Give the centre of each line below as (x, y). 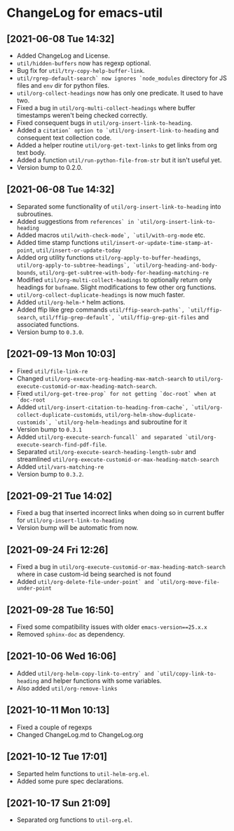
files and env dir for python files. (63, 85)
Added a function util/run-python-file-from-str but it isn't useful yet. (119, 160)
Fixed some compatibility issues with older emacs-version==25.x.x (112, 627)
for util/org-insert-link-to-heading (70, 520)
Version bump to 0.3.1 (49, 429)
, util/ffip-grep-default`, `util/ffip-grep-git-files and (122, 317)
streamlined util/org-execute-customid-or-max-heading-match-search (118, 459)
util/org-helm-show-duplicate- (151, 415)
